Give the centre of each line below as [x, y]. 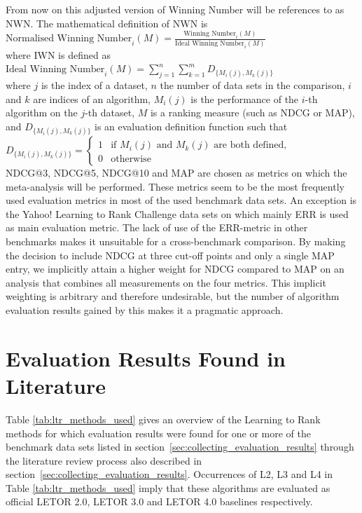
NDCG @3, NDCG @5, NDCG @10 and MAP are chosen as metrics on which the [176, 173]
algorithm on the [42, 112]
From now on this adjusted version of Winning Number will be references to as [175, 9]
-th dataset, [110, 112]
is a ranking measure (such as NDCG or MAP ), [252, 112]
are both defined [249, 145]
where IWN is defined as [58, 54]
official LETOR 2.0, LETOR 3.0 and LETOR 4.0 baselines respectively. [159, 501]
